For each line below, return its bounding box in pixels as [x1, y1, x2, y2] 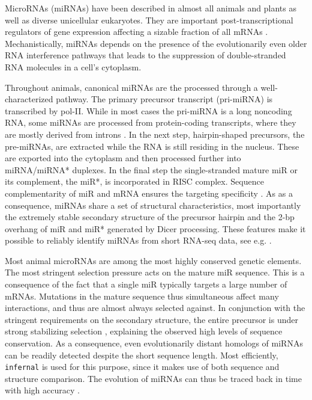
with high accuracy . [5, 384, 80, 396]
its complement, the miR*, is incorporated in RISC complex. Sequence [5, 175, 264, 188]
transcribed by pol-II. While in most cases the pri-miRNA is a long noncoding [5, 104, 292, 117]
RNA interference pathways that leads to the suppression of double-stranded [5, 49, 286, 61]
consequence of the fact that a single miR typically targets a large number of [5, 278, 287, 291]
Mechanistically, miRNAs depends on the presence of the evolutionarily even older [5, 37, 307, 49]
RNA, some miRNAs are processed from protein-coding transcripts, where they [5, 116, 296, 129]
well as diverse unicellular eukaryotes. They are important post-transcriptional [5, 13, 293, 26]
